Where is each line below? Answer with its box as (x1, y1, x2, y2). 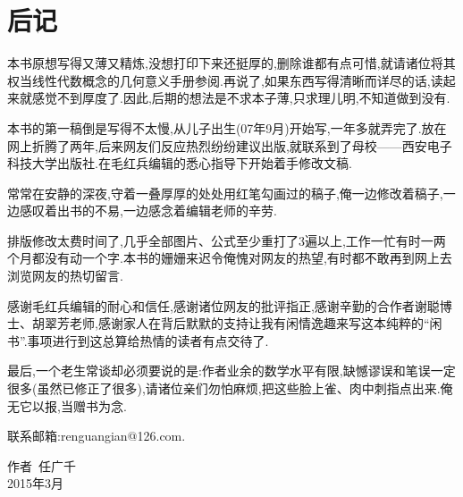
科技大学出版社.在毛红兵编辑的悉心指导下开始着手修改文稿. (7, 154, 352, 173)
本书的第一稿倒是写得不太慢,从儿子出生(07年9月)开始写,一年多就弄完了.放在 (7, 118, 447, 137)
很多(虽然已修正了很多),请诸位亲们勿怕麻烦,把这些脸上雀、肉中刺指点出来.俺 (7, 379, 453, 398)
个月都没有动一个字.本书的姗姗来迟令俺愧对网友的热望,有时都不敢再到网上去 (7, 248, 452, 267)
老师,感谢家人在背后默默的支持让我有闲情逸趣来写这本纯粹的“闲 (69, 314, 442, 333)
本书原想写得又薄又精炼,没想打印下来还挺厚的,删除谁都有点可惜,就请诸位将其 (7, 54, 456, 72)
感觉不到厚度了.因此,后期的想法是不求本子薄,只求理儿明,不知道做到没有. (31, 88, 450, 107)
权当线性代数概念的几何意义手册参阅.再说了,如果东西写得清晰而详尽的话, (7, 71, 431, 89)
